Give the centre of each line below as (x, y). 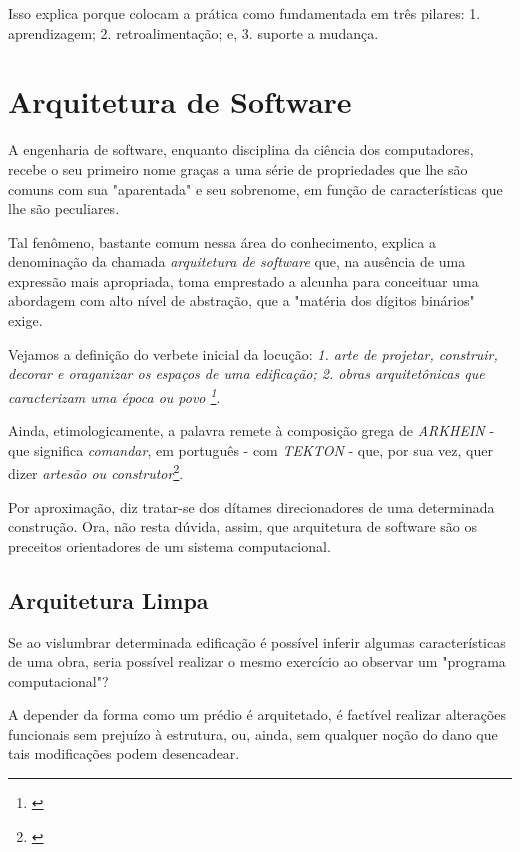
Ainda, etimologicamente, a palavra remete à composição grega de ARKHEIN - (251, 430)
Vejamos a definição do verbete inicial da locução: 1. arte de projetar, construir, (253, 353)
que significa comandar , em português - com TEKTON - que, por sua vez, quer (250, 449)
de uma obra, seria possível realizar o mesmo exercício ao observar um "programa (257, 661)
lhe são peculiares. (64, 208)
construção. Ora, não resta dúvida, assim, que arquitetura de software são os (242, 526)
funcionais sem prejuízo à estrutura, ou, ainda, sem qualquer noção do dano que (253, 733)
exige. (25, 320)
